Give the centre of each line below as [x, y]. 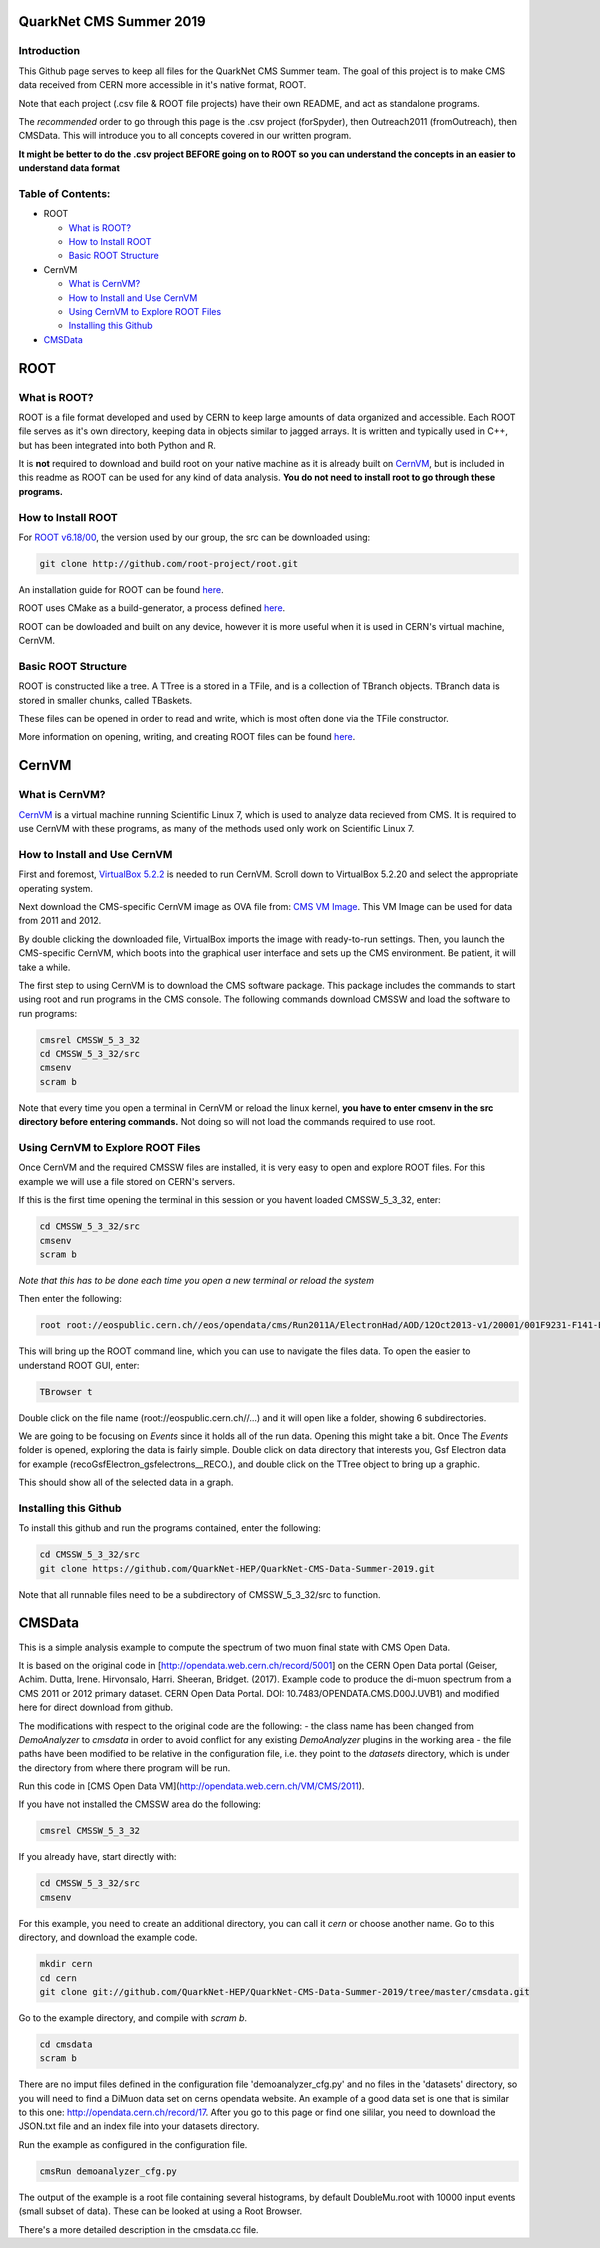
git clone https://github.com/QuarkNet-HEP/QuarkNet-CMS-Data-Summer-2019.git [237, 1568]
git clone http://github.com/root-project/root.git [169, 563]
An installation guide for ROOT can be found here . [121, 589]
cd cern [58, 1978]
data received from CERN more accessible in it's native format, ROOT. [162, 85]
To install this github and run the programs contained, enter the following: [169, 1528]
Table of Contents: [64, 193]
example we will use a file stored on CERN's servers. [126, 1181]
